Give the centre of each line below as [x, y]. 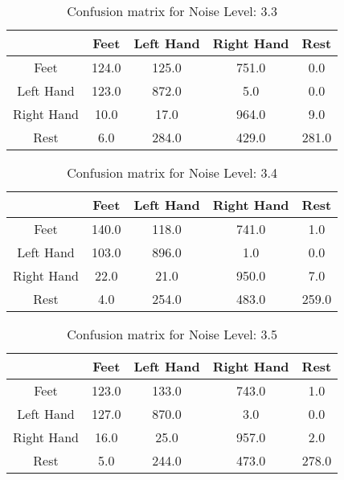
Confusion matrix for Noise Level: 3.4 [172, 172]
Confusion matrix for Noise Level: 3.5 [172, 334]
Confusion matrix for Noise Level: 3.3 [172, 11]
